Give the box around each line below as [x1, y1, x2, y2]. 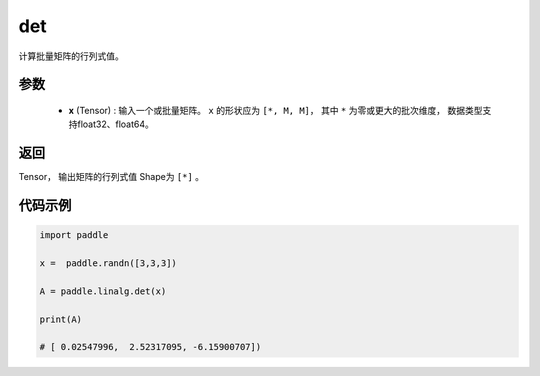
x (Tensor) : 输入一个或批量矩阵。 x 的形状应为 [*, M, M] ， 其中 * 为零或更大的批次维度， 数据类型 [68, 104, 483, 116]
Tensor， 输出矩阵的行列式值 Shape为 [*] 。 [18, 171, 205, 183]
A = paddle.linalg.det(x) [39, 285, 167, 297]
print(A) [39, 313, 83, 325]
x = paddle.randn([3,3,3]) [39, 258, 177, 269]
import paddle [39, 230, 109, 241]
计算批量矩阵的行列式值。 [18, 50, 124, 62]
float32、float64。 [76, 118, 155, 130]
